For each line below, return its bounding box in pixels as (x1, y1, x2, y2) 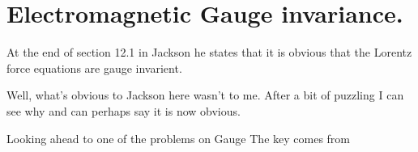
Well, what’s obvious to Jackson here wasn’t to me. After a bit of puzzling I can (6, 87, 404, 103)
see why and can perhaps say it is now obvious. (6, 102, 241, 119)
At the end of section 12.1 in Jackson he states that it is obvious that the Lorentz (6, 44, 412, 61)
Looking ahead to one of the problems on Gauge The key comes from (6, 129, 350, 146)
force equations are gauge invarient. (6, 59, 182, 76)
